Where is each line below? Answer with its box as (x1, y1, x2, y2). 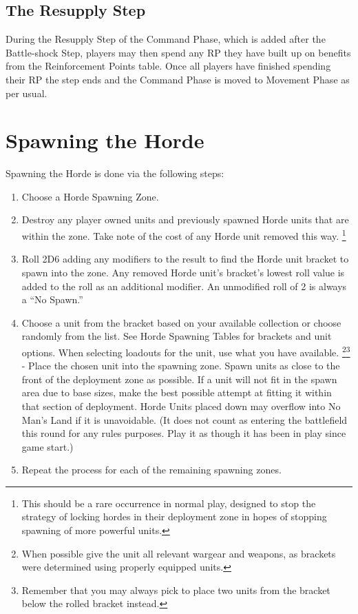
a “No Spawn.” (21, 292, 83, 307)
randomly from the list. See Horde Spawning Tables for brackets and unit (21, 329, 332, 343)
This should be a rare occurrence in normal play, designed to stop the (21, 495, 316, 510)
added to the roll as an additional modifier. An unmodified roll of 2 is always (21, 278, 347, 293)
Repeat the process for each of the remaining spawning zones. (21, 462, 282, 477)
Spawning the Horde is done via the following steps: (6, 166, 224, 181)
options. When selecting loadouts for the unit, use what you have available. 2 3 (21, 342, 350, 359)
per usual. (6, 85, 48, 100)
